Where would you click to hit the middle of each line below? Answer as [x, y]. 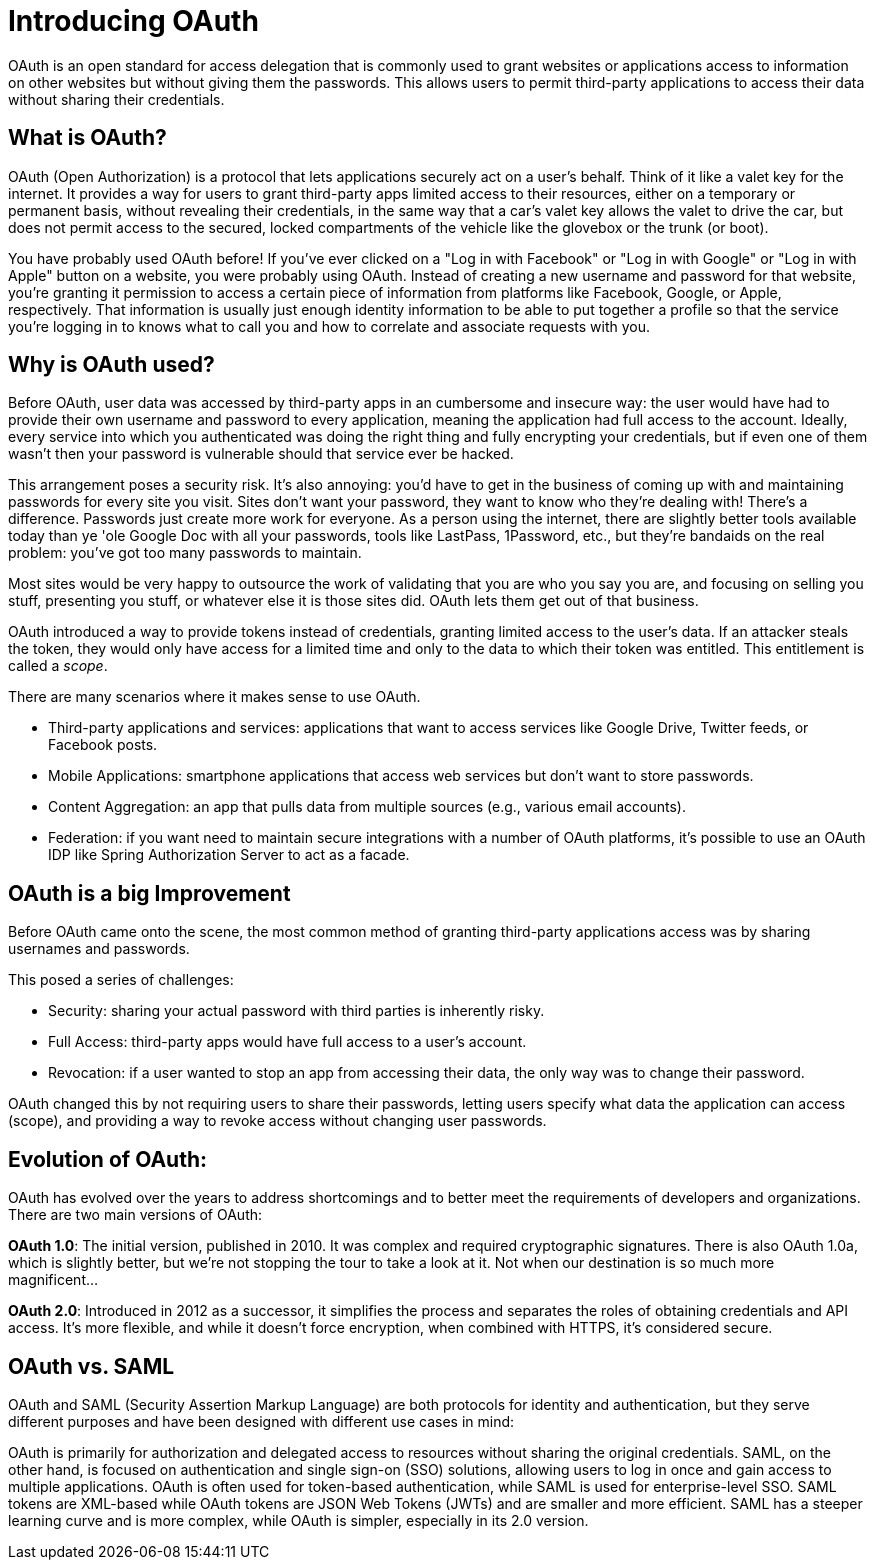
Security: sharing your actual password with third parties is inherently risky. [296, 1011]
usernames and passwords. [99, 949]
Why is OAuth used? [111, 365]
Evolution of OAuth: [108, 1159]
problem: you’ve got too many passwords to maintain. [185, 553]
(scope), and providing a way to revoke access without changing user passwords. [277, 1121]
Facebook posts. [103, 745]
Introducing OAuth [133, 21]
